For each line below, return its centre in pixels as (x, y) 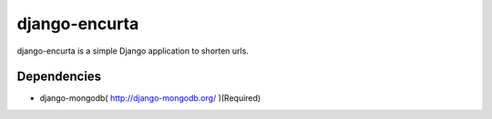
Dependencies (59, 77)
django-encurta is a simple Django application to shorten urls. (133, 51)
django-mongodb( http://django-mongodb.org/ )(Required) (150, 98)
